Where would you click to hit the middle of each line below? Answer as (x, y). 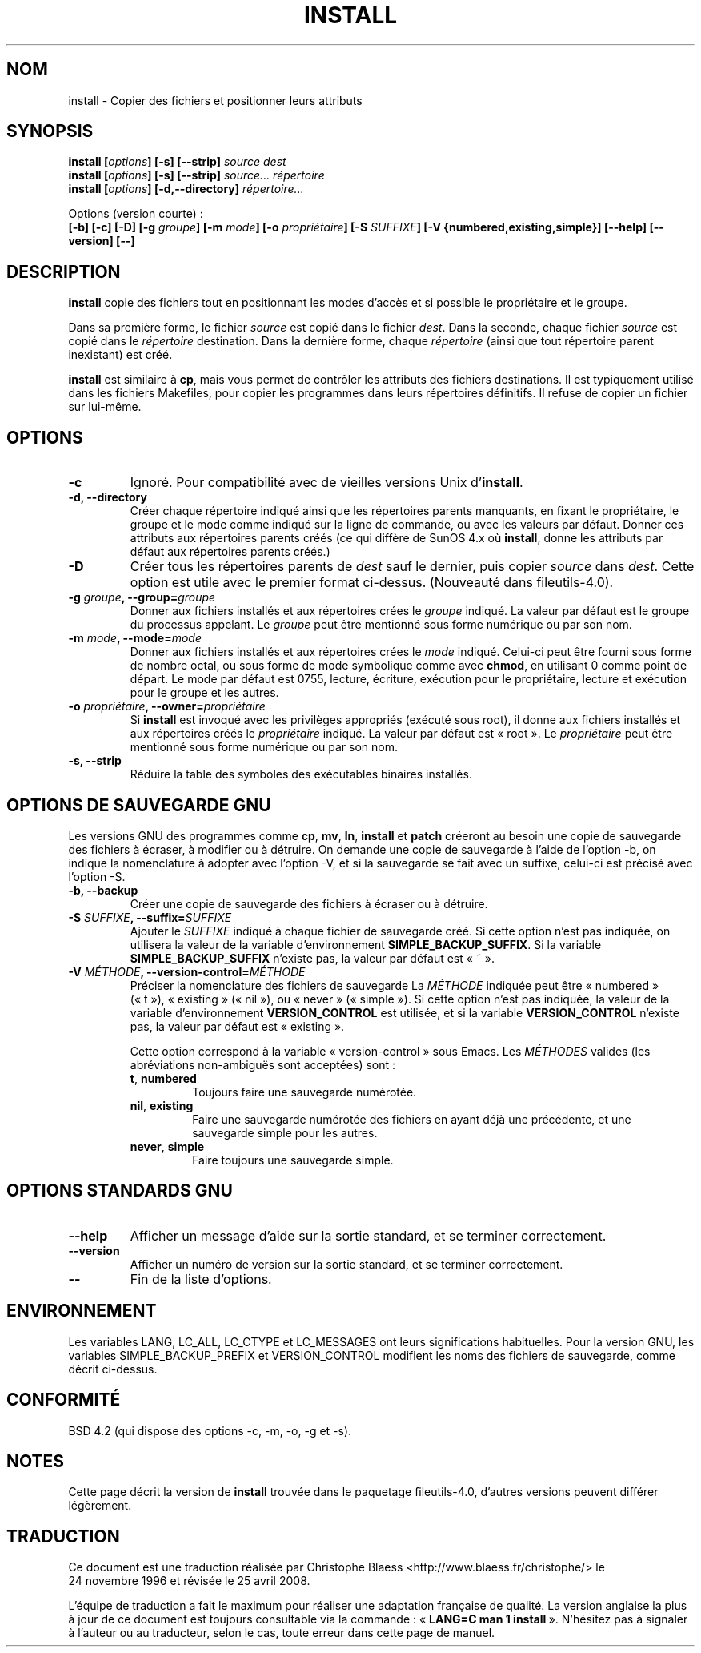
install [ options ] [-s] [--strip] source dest (177, 162)
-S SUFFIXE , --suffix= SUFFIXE (150, 917)
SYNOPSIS (50, 131)
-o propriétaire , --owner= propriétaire (167, 706)
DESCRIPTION (64, 271)
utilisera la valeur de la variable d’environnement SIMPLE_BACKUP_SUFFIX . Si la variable (366, 944)
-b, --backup (103, 890)
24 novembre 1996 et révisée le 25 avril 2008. (189, 1581)
